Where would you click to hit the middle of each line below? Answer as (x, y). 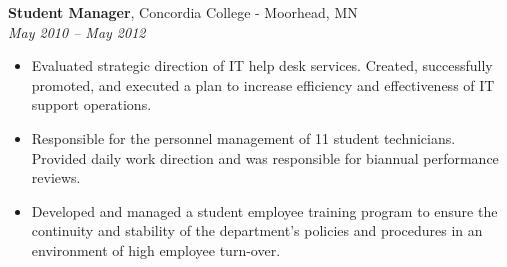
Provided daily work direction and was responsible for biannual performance (265, 157)
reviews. (56, 177)
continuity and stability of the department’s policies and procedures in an (257, 230)
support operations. (91, 104)
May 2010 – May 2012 (77, 31)
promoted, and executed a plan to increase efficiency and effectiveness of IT (263, 84)
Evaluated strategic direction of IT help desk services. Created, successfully (262, 65)
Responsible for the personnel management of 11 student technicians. (243, 137)
